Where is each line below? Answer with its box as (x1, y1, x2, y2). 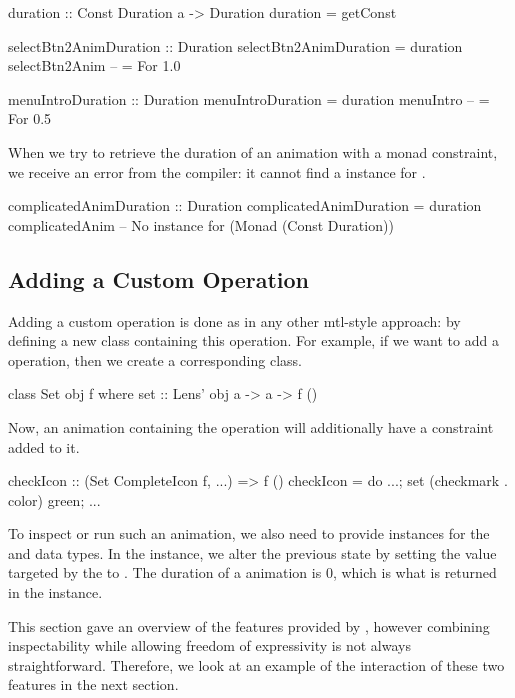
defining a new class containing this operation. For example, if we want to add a (8, 330, 499, 351)
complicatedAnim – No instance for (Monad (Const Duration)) (8, 214, 394, 235)
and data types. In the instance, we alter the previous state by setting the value (8, 542, 497, 563)
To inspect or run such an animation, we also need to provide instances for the (8, 523, 490, 544)
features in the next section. (8, 674, 179, 695)
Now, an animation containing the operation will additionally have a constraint (8, 416, 494, 437)
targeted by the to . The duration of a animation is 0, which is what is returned (8, 562, 497, 583)
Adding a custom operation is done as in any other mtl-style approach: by (8, 310, 461, 331)
